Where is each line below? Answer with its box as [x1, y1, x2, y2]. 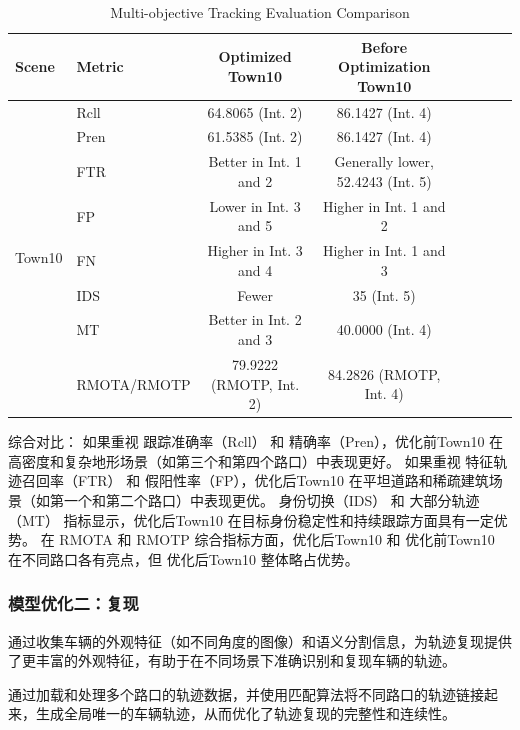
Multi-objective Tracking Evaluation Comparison [110, 2, 410, 22]
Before [361, 36, 408, 57]
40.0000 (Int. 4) [336, 319, 432, 340]
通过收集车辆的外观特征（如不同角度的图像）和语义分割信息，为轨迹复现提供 [8, 630, 512, 651]
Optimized [218, 46, 292, 67]
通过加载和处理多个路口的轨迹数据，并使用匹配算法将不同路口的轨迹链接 [8, 683, 484, 704]
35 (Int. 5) [352, 284, 416, 305]
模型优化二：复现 [8, 591, 139, 616]
